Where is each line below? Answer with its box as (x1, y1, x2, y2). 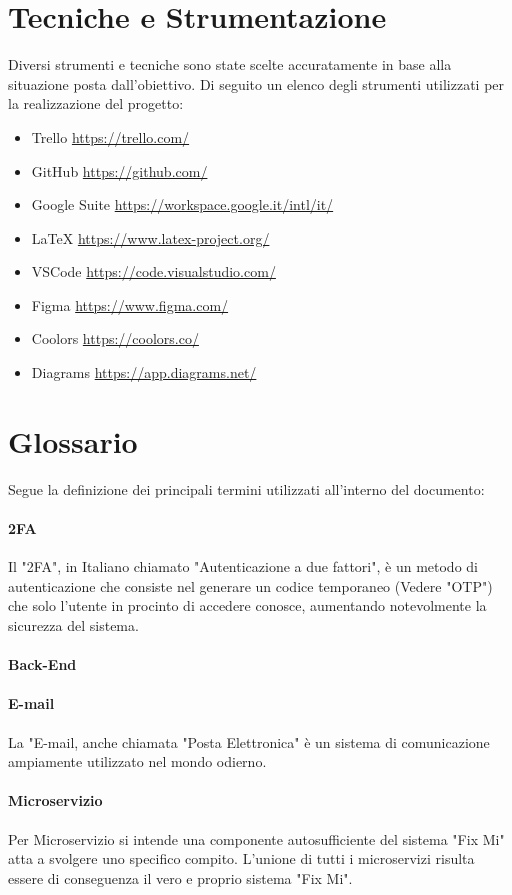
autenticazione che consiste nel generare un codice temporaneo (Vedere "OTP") (8, 575, 493, 596)
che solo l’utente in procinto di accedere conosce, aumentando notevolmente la (8, 595, 487, 616)
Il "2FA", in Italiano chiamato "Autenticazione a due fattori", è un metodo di (8, 556, 478, 577)
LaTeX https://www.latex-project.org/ (31, 227, 270, 248)
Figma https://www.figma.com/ (31, 294, 229, 315)
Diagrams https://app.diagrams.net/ (31, 362, 257, 383)
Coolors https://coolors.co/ (31, 328, 199, 349)
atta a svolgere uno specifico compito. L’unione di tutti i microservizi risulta (8, 848, 475, 869)
